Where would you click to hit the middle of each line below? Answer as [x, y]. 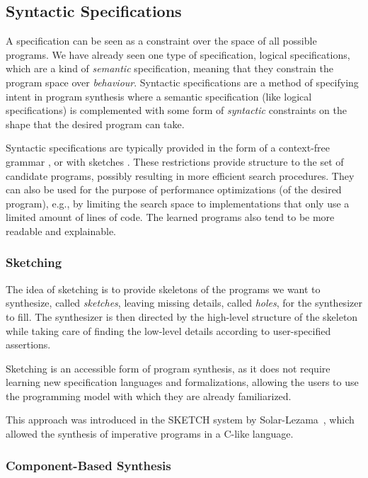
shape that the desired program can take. [95, 124]
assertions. [28, 345]
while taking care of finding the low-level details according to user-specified [168, 330]
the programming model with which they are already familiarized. [149, 396]
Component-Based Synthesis [88, 465]
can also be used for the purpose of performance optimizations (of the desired [174, 189]
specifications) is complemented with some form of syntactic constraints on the [176, 110]
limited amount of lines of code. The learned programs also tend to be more [170, 217]
